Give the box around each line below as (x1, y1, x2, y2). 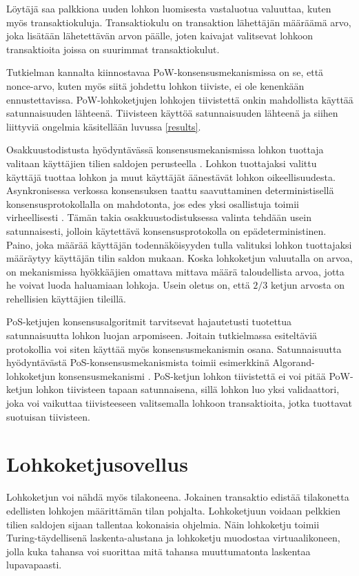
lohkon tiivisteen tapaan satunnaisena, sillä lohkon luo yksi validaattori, (36, 382, 340, 396)
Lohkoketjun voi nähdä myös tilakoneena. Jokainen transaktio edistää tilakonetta (6, 490, 349, 504)
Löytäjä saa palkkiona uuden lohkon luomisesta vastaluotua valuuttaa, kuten (6, 1, 331, 15)
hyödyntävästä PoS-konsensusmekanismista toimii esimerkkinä (6, 355, 269, 369)
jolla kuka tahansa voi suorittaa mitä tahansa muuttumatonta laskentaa (6, 544, 311, 558)
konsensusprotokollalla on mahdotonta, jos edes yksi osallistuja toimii (6, 196, 299, 211)
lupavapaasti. (6, 557, 62, 572)
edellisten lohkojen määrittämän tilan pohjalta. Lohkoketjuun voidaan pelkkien (6, 503, 340, 517)
